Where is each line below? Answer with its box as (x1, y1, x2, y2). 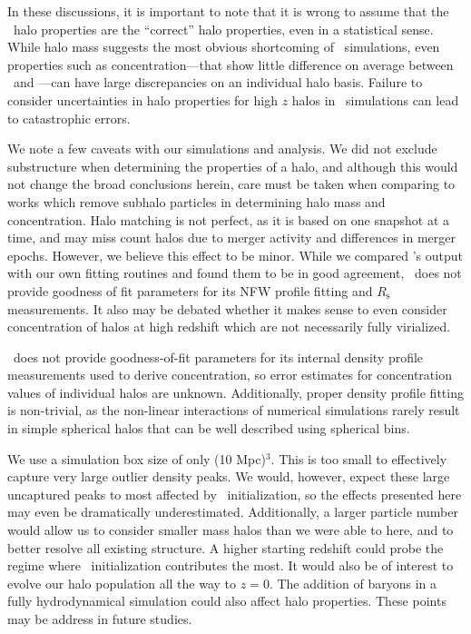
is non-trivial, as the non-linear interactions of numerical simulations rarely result (7, 401, 460, 420)
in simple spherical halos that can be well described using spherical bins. (7, 419, 410, 438)
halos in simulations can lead (291, 90, 459, 109)
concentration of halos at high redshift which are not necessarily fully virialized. (7, 317, 451, 336)
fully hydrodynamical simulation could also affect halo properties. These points (7, 591, 446, 610)
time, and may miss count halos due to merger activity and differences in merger (7, 228, 456, 247)
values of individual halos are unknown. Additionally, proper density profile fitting (7, 382, 464, 401)
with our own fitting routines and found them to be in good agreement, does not (7, 263, 462, 282)
